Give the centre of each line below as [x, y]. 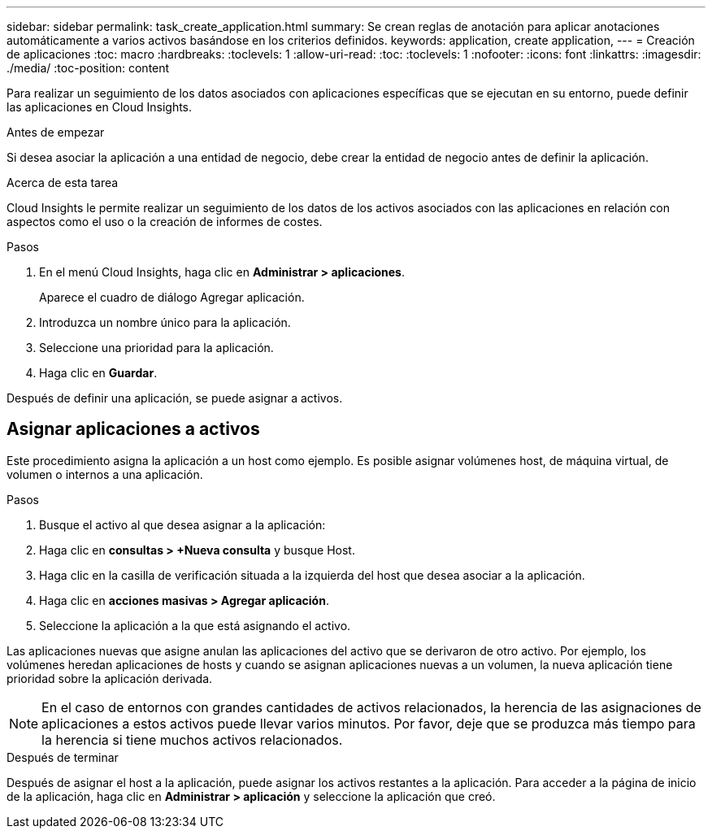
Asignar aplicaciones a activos [133, 429]
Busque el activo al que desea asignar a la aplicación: [182, 524]
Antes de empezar [56, 132]
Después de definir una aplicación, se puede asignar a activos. [175, 398]
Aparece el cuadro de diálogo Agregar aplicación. [172, 297]
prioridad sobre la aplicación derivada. [110, 678]
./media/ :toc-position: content [88, 68]
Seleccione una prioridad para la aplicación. [156, 348]
